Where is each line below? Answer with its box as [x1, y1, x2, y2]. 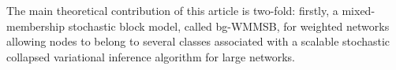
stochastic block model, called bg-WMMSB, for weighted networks [68, 17, 390, 34]
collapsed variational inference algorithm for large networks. [6, 48, 295, 64]
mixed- [342, 2, 375, 18]
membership [6, 17, 65, 34]
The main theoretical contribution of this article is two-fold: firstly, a [6, 2, 338, 18]
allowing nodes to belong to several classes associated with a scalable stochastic [6, 33, 390, 50]
